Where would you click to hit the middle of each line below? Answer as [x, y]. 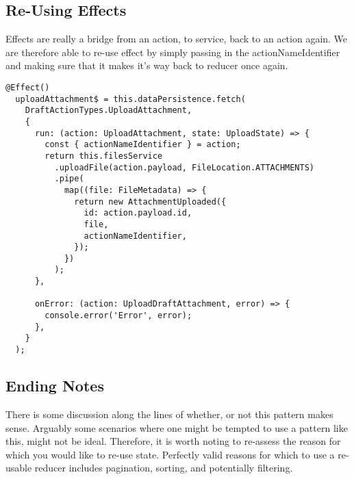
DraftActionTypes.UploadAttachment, [109, 111]
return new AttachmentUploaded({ [150, 202]
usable [19, 468]
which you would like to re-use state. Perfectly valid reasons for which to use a [170, 454]
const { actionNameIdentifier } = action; [143, 145]
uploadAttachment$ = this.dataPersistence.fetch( [130, 99]
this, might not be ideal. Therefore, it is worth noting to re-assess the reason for [173, 441]
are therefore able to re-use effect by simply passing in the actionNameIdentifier [173, 52]
